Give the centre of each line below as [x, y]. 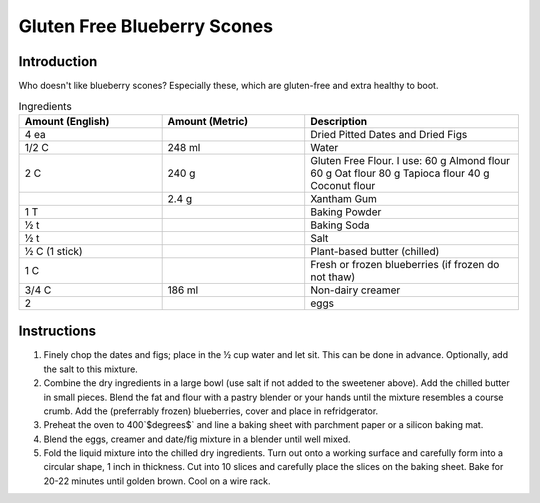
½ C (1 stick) [54, 251]
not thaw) [333, 277]
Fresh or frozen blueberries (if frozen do [405, 264]
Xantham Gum [343, 198]
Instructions [57, 331]
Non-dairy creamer [355, 290]
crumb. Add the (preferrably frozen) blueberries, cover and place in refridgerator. [211, 411]
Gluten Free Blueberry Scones [146, 26]
